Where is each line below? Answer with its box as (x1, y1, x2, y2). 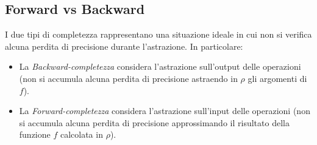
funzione (19, 128, 51, 141)
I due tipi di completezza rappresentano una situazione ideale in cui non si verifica (5, 28, 312, 41)
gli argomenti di (248, 72, 307, 84)
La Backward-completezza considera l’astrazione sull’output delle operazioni (19, 60, 301, 73)
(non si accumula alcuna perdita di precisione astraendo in (19, 72, 238, 84)
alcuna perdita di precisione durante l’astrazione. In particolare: (5, 39, 243, 52)
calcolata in (60, 128, 103, 141)
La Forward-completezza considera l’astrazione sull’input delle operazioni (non (19, 104, 310, 117)
